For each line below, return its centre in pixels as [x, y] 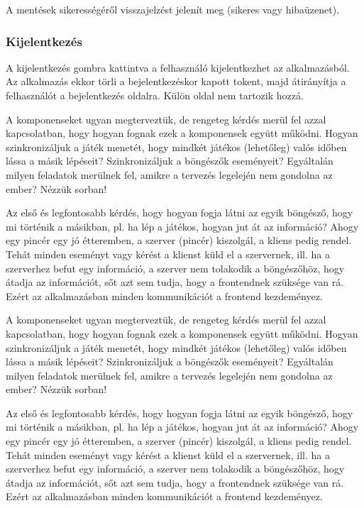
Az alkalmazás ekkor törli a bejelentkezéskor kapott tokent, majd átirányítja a [176, 81]
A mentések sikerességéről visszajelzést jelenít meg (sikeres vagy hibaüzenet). [173, 9]
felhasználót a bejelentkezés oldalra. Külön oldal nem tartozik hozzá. [155, 95]
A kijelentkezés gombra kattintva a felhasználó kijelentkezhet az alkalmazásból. [178, 67]
